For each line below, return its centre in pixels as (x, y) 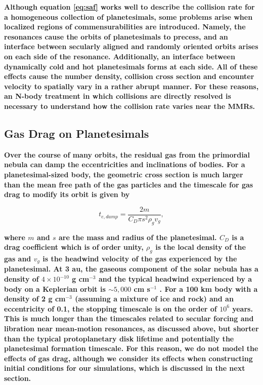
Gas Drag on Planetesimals (77, 133)
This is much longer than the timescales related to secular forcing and (129, 318)
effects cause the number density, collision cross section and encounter (129, 76)
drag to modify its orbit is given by (67, 194)
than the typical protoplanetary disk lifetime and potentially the (119, 338)
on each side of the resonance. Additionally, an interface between (120, 56)
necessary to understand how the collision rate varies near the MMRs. (130, 106)
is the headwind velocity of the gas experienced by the (140, 258)
